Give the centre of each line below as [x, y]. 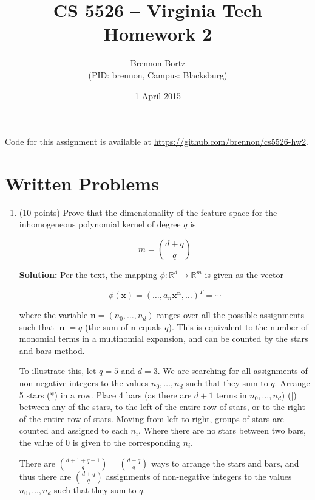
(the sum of [107, 326]
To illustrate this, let [58, 371]
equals [150, 326]
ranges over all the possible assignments [231, 315]
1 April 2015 [158, 95]
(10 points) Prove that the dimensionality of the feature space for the [148, 212]
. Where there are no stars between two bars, [222, 430]
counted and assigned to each [73, 430]
